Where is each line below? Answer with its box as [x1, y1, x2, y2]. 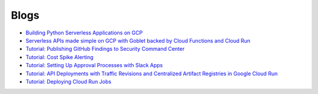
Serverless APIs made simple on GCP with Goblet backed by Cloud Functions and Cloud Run [25, 37, 250, 44]
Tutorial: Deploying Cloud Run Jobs [25, 78, 112, 85]
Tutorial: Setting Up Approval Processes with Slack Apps [25, 62, 163, 69]
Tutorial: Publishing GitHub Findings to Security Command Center [25, 46, 185, 53]
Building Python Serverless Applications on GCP [25, 29, 143, 36]
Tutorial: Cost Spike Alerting [25, 53, 94, 61]
